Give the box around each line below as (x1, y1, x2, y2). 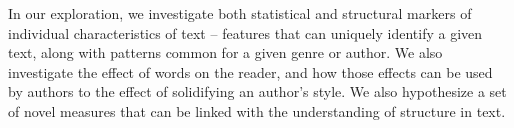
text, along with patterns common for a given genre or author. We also (8, 42, 443, 63)
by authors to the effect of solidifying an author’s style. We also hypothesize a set (8, 81, 507, 102)
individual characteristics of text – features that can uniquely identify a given (8, 22, 483, 43)
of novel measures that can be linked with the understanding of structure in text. (8, 100, 506, 121)
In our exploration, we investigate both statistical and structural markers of (8, 3, 472, 23)
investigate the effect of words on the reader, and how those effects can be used (8, 61, 493, 82)
